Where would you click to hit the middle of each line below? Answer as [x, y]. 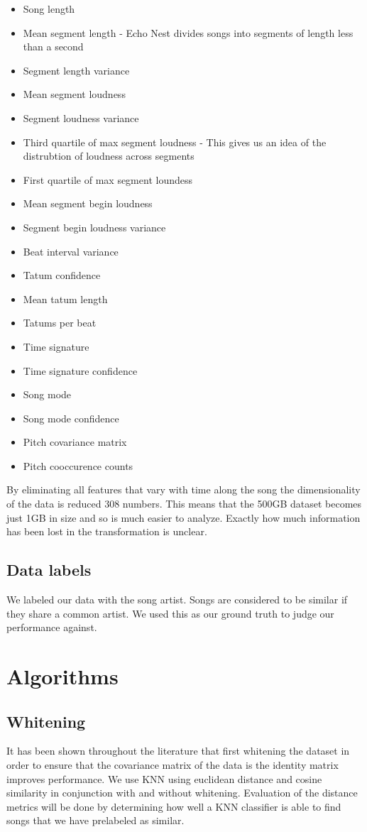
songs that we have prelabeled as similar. [95, 820]
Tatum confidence [62, 275]
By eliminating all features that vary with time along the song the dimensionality [183, 489]
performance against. [52, 627]
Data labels [49, 570]
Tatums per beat [60, 323]
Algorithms [62, 676]
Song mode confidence [71, 418]
